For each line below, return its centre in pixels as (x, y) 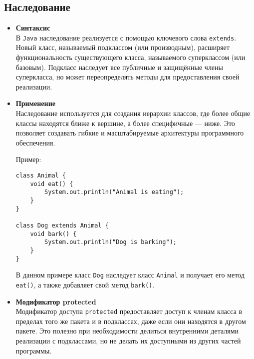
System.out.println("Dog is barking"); (111, 242)
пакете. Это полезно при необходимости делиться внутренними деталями (127, 331)
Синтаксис (33, 28)
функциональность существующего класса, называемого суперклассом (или (130, 57)
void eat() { (52, 184)
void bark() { (53, 234)
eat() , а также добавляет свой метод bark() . (85, 284)
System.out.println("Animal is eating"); (114, 192)
